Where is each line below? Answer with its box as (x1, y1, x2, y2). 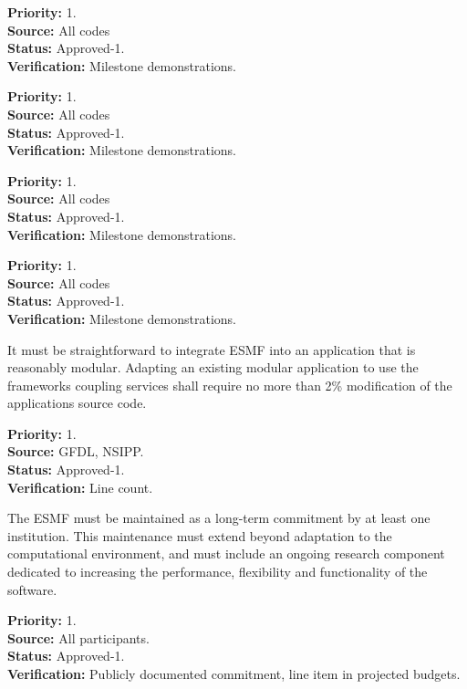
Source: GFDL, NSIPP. (7, 442, 144, 461)
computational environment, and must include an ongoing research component (7, 544, 445, 563)
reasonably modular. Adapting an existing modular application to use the (7, 358, 419, 377)
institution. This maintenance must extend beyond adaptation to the (7, 526, 392, 545)
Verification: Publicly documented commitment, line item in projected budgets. (7, 664, 461, 683)
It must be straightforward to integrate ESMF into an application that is (7, 339, 416, 359)
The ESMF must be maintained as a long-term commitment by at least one (7, 508, 431, 527)
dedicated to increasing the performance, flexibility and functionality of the (7, 562, 428, 581)
